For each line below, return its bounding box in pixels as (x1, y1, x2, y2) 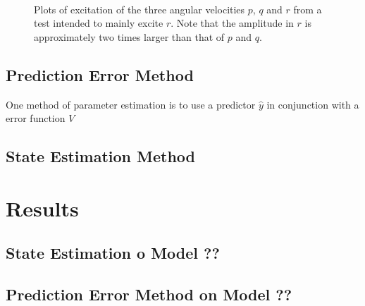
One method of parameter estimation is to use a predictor (6, 97, 256, 111)
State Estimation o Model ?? (6, 242, 220, 264)
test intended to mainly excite (34, 16, 163, 30)
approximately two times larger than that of (34, 29, 225, 44)
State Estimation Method (6, 145, 195, 167)
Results (6, 193, 79, 222)
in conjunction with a (266, 97, 359, 111)
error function (6, 111, 66, 126)
